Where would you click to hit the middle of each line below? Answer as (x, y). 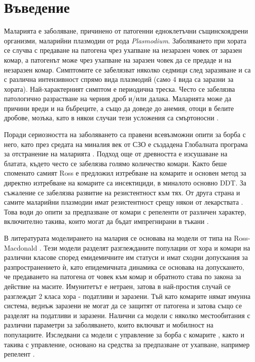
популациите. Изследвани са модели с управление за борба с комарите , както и (124, 334)
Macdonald (21, 247)
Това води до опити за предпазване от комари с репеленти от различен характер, (125, 211)
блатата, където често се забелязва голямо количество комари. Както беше (115, 163)
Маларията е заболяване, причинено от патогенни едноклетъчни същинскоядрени (126, 31)
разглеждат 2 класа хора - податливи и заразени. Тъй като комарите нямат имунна (127, 296)
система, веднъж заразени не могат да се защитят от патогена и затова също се (123, 306)
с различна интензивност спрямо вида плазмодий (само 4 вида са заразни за (119, 79)
